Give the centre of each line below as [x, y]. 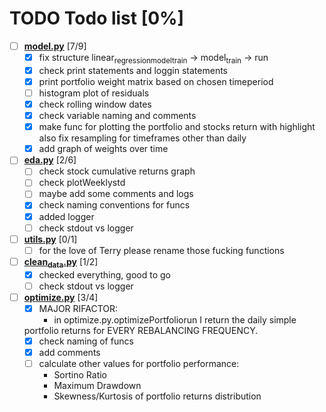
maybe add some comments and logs [116, 194]
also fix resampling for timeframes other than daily [142, 138]
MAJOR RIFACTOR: [78, 308]
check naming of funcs [86, 341]
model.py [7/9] [55, 46]
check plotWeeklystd [82, 183]
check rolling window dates [95, 104]
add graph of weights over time [103, 149]
